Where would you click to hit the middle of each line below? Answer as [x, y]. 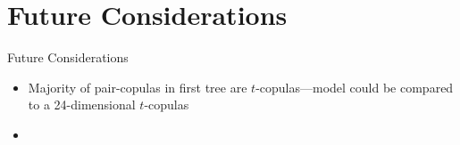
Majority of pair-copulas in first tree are [138, 87]
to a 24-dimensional [82, 105]
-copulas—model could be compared [355, 87]
